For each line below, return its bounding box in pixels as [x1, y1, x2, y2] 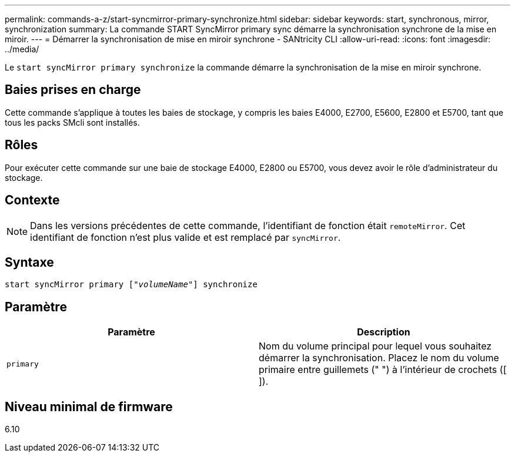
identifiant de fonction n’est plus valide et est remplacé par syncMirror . [30, 231, 341, 243]
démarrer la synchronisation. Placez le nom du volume [259, 352, 499, 364]
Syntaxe [5, 254, 54, 270]
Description [357, 326, 410, 338]
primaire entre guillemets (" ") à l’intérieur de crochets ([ [259, 364, 507, 376]
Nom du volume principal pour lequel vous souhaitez [259, 340, 492, 352]
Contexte [5, 193, 60, 208]
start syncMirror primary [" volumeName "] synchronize [5, 280, 257, 290]
